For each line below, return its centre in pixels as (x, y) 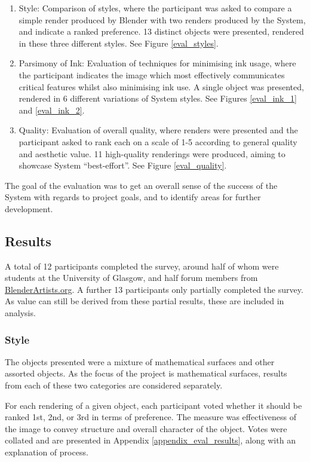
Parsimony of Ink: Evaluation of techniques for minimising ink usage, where (157, 63)
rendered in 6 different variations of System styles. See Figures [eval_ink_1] (158, 98)
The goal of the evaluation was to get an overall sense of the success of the (141, 185)
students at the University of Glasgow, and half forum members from (131, 278)
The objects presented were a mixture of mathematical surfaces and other (140, 361)
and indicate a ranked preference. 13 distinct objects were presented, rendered (161, 31)
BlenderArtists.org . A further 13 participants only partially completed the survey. (154, 289)
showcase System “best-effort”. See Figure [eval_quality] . (123, 165)
